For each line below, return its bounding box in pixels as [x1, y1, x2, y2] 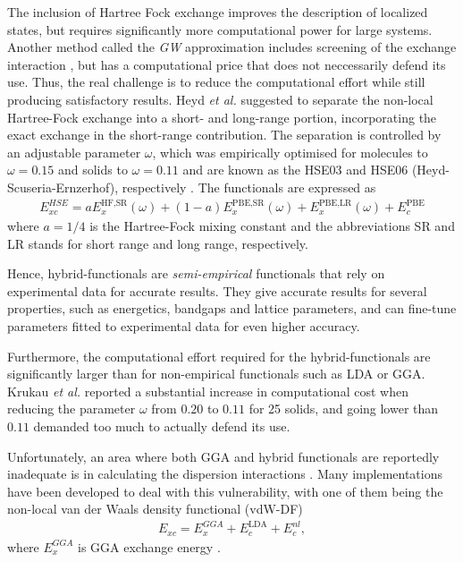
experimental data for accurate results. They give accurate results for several [7, 281, 427, 300]
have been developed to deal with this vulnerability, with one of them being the [7, 481, 443, 500]
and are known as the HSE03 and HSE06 [182, 160, 408, 179]
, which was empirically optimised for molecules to [152, 142, 428, 161]
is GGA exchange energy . [78, 537, 221, 556]
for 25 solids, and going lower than [248, 399, 439, 418]
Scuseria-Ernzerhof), [7, 177, 119, 196]
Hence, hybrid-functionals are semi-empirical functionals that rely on [7, 264, 385, 283]
